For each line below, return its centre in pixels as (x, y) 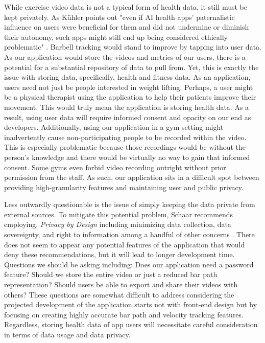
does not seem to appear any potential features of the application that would (125, 244)
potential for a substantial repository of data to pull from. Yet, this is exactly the (131, 67)
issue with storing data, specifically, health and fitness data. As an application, (127, 77)
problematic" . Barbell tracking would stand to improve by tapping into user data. (133, 47)
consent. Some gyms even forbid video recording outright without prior (115, 167)
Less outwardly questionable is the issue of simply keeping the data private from (130, 204)
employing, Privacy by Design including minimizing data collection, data (118, 224)
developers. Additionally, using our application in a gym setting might (114, 127)
